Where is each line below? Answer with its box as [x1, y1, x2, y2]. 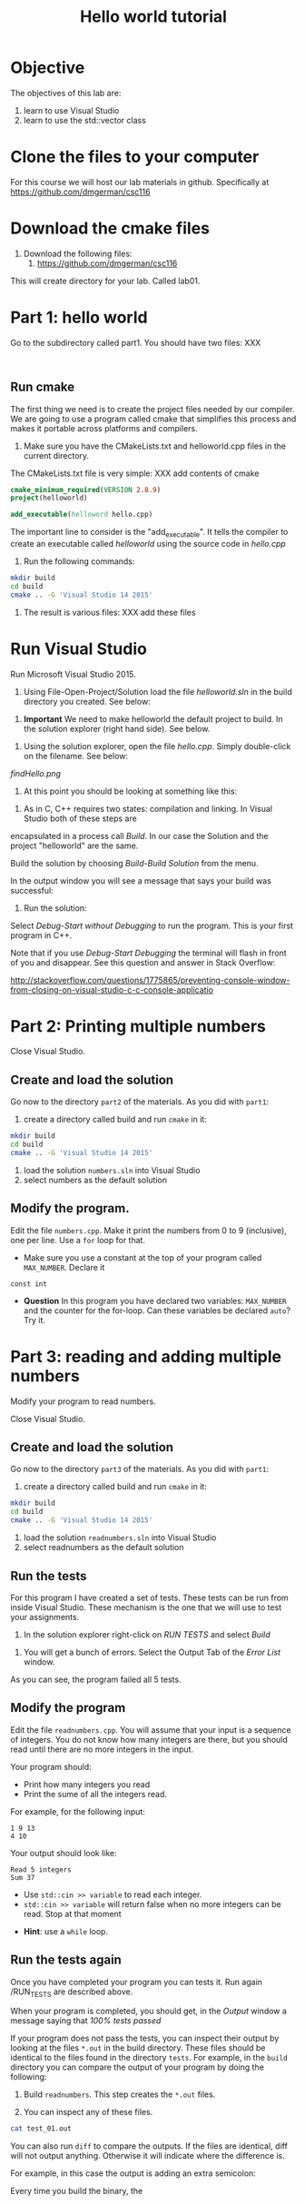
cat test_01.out [10, 2124, 72, 2133]
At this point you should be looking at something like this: [23, 786, 238, 796]
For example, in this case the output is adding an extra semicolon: [10, 2168, 257, 2179]
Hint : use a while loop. [23, 1925, 108, 1936]
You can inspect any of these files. [23, 2107, 153, 2118]
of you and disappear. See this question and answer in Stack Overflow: [10, 956, 276, 968]
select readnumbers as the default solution [23, 1542, 184, 1553]
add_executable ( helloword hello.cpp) [10, 510, 153, 519]
